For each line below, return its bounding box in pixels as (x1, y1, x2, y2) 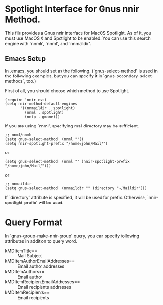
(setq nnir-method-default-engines (5, 102, 78, 106)
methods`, (5, 78, 26, 84)
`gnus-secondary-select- (103, 73, 154, 79)
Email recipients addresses (17, 284, 72, 290)
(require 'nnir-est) (5, 97, 47, 102)
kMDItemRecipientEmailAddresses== (5, 279, 80, 285)
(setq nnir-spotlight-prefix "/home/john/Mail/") (5, 141, 108, 146)
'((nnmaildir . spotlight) (20, 105, 76, 111)
